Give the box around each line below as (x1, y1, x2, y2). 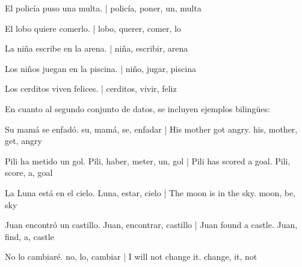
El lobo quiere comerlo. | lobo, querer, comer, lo (5, 22, 181, 34)
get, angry (5, 134, 42, 147)
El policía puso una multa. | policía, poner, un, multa (5, 2, 202, 14)
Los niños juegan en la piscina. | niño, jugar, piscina (5, 62, 196, 74)
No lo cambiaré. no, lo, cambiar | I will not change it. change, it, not (5, 250, 257, 263)
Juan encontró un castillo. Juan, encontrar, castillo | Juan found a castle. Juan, (5, 218, 298, 231)
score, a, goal (5, 166, 53, 179)
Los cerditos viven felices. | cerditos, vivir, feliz (5, 82, 177, 95)
